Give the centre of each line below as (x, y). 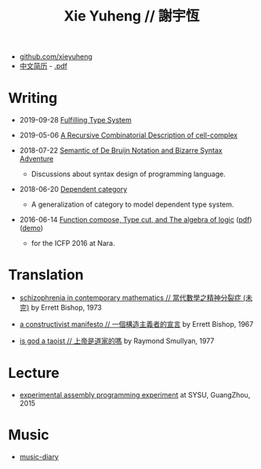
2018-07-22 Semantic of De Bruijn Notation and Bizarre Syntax (121, 151)
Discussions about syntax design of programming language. (128, 174)
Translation (46, 275)
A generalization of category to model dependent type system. (132, 204)
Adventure (36, 159)
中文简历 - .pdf (43, 66)
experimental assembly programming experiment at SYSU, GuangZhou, (135, 395)
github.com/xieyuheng (56, 57)
